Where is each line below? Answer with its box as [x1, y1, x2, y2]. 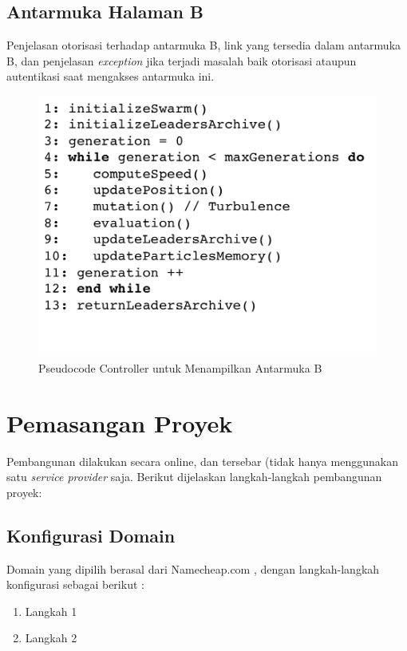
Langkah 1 [25, 602, 77, 619]
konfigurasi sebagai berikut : [6, 576, 144, 593]
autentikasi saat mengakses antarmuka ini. [6, 68, 215, 85]
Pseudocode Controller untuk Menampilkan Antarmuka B [38, 359, 322, 376]
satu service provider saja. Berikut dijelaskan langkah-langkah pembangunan [6, 468, 382, 485]
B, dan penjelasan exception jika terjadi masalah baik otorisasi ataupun [6, 52, 357, 69]
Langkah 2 [25, 629, 77, 646]
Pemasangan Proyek [6, 406, 233, 439]
